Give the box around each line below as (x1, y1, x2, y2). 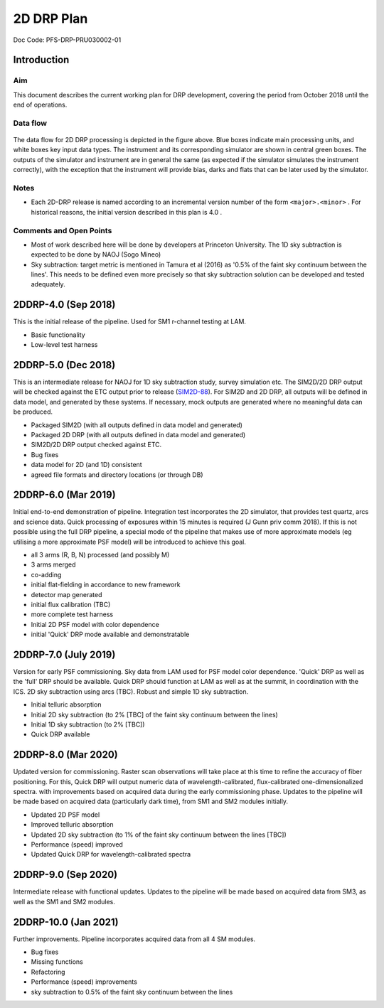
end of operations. (13, 100, 68, 109)
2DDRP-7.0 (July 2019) (13, 648, 116, 660)
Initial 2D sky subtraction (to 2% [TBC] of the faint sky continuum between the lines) (31, 710, 279, 719)
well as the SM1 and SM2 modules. (13, 897, 115, 906)
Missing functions (31, 958, 83, 966)
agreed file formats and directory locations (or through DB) (31, 470, 203, 479)
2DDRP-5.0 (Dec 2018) (13, 359, 116, 371)
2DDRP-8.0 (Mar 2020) (13, 749, 118, 761)
